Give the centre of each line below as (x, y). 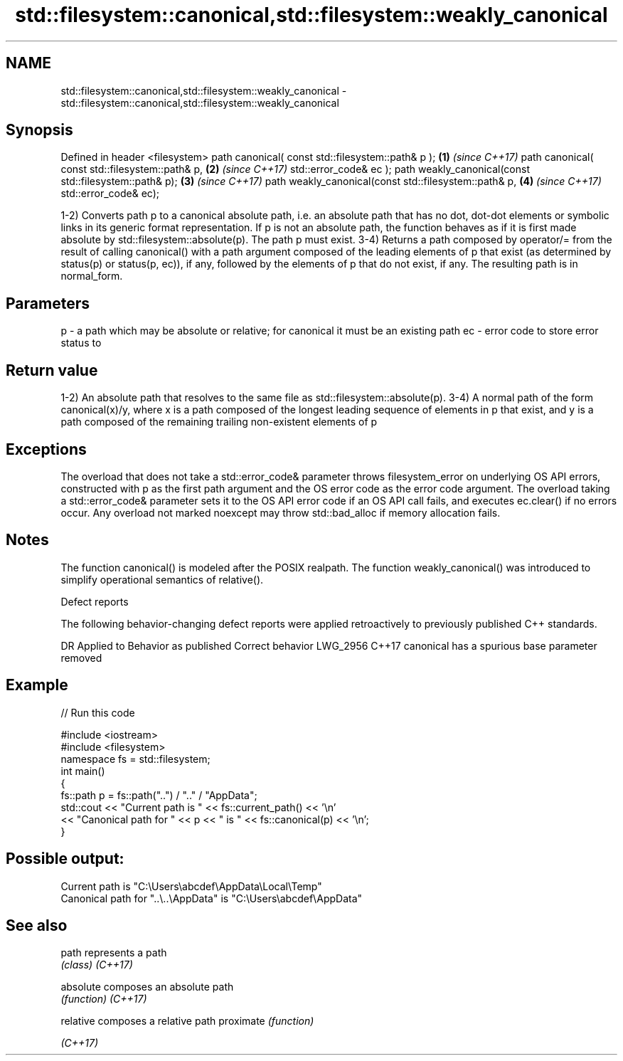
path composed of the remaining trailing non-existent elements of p (219, 422)
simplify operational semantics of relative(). (162, 579)
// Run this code (98, 712)
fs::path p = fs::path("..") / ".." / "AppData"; (159, 795)
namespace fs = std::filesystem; (135, 759)
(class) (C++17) (97, 965)
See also (37, 925)
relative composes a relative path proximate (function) (187, 1021)
